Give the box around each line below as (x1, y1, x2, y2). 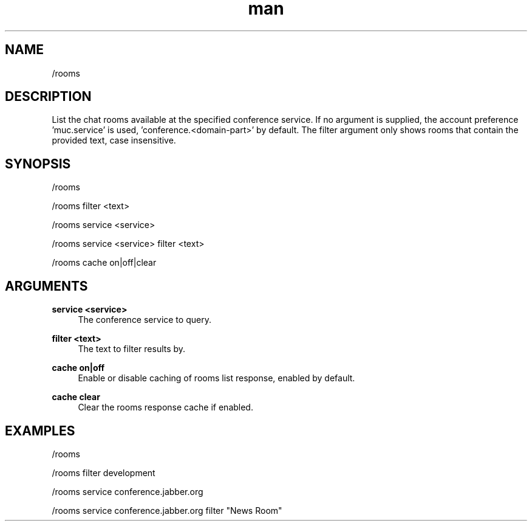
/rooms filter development (52, 467, 155, 478)
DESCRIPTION (5, 89, 92, 105)
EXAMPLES (5, 423, 75, 438)
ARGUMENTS (5, 278, 88, 294)
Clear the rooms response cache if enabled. (78, 402, 253, 413)
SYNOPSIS (5, 156, 71, 171)
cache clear (52, 392, 100, 403)
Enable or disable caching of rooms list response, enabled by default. (78, 373, 355, 384)
